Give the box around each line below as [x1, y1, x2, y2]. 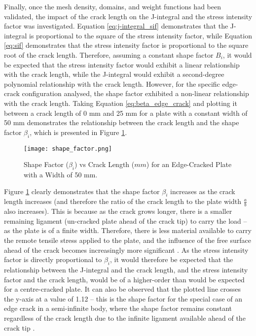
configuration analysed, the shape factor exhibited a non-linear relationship [22, 88, 249, 99]
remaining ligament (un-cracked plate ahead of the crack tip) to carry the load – [4, 215, 247, 226]
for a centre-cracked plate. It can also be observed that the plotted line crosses [4, 284, 241, 294]
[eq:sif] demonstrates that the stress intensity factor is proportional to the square [4, 40, 249, 50]
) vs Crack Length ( [74, 159, 135, 169]
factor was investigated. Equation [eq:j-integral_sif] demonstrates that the [4, 21, 228, 31]
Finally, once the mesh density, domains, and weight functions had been [4, 1, 221, 11]
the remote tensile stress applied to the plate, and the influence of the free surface [4, 235, 252, 245]
